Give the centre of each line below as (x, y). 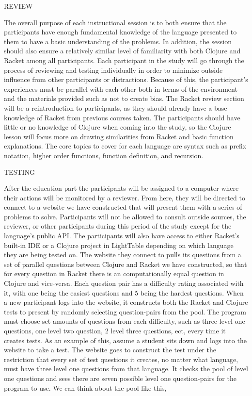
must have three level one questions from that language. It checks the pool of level (126, 369)
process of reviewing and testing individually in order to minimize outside (113, 70)
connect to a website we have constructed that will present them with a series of (123, 207)
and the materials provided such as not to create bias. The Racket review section (124, 98)
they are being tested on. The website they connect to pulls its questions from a (123, 255)
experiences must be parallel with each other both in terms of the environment (121, 89)
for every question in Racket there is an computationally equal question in (114, 273)
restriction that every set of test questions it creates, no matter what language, (121, 359)
